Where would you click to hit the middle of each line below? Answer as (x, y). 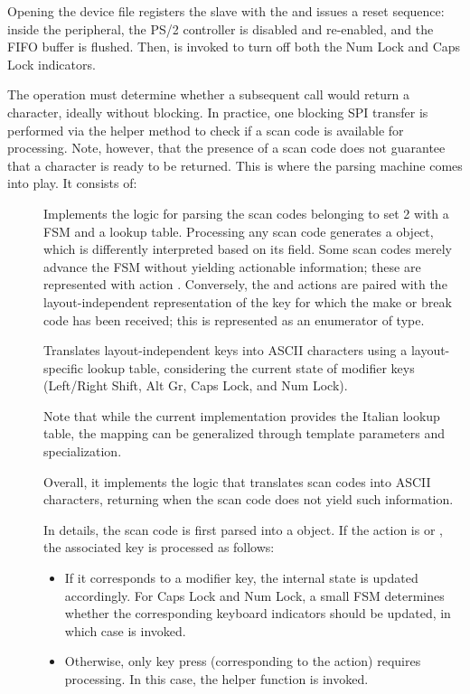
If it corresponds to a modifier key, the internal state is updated (241, 578)
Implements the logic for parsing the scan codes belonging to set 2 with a (246, 213)
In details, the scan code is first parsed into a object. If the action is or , (243, 529)
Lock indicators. (52, 64)
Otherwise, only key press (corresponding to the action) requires (243, 661)
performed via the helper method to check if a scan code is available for (206, 130)
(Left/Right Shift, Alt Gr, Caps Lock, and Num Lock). (196, 385)
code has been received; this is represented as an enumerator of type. (234, 319)
